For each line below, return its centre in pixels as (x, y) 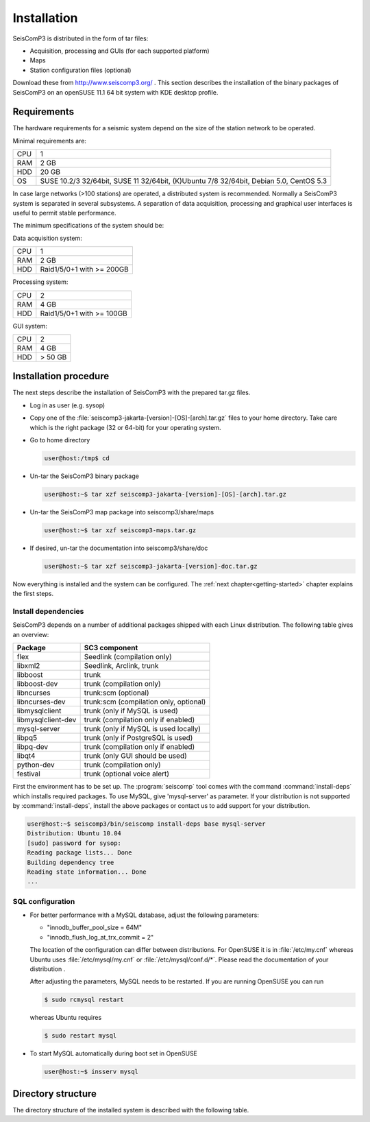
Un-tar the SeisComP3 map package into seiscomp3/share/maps (122, 512)
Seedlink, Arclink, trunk (121, 666)
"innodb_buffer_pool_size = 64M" (95, 928)
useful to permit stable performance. (64, 213)
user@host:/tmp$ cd (77, 458)
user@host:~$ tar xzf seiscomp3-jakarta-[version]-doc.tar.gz (151, 566)
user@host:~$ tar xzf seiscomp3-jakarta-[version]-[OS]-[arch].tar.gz (165, 494)
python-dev (36, 765)
